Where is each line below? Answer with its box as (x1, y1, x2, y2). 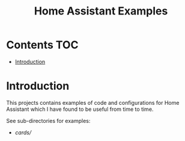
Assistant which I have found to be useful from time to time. (6, 105, 154, 113)
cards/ (14, 128, 32, 136)
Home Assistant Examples (34, 4, 168, 18)
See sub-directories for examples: (6, 117, 91, 124)
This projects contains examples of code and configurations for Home (6, 99, 180, 106)
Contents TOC (6, 38, 79, 52)
